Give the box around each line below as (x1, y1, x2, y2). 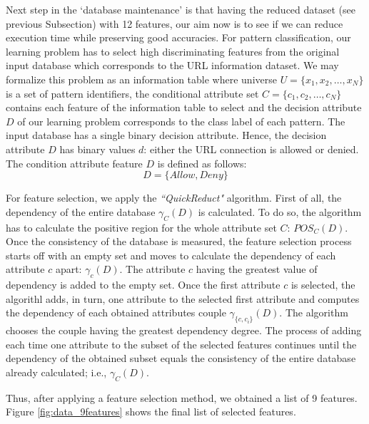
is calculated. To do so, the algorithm (198, 204, 362, 219)
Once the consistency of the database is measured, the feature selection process (6, 234, 352, 249)
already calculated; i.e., (6, 364, 107, 379)
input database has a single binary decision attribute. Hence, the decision (6, 128, 327, 143)
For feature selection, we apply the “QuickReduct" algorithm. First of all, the (6, 190, 342, 205)
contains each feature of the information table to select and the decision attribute (6, 100, 362, 115)
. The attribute (119, 262, 186, 276)
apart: (55, 262, 82, 276)
